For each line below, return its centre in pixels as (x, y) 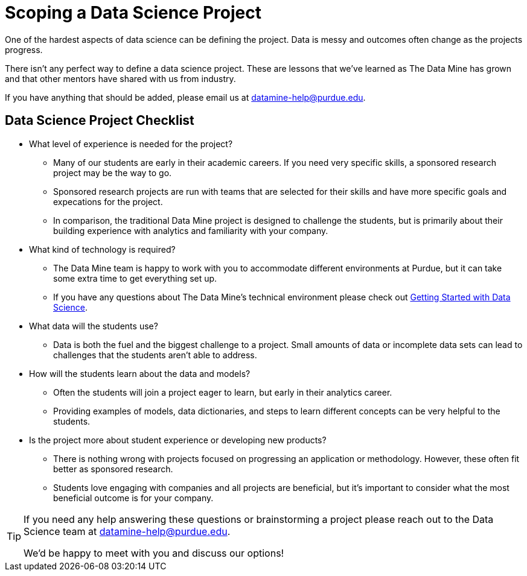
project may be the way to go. (113, 172)
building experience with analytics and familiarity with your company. (191, 230)
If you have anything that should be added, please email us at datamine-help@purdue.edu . (185, 97)
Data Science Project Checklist (100, 121)
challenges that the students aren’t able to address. (155, 355)
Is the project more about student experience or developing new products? (178, 440)
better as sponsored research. (113, 469)
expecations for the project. (108, 201)
